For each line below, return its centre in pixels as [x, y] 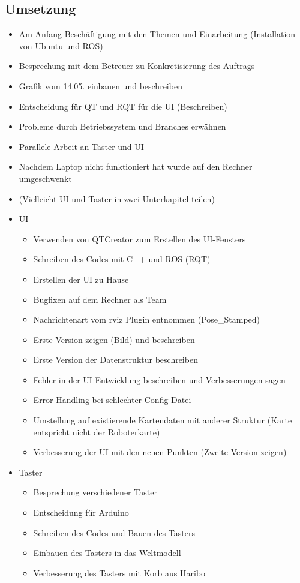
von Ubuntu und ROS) [61, 45]
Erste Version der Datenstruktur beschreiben [115, 360]
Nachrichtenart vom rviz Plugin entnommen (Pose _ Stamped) [147, 319]
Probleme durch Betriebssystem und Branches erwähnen [122, 126]
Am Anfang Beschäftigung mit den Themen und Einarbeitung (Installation [157, 34]
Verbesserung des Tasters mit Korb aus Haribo [119, 573]
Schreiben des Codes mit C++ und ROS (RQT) [122, 259]
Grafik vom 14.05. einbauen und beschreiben [100, 85]
